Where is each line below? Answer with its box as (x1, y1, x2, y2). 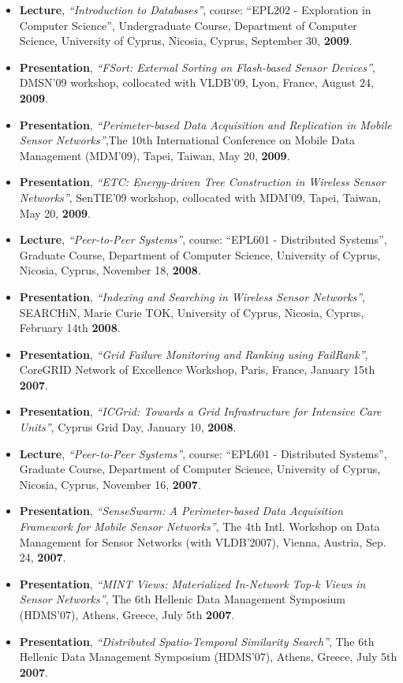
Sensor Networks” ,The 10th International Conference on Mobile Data (19, 132, 356, 148)
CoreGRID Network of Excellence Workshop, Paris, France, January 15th (19, 361, 375, 378)
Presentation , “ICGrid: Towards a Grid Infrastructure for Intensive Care (19, 403, 382, 420)
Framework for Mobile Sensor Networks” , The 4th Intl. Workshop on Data (19, 518, 380, 535)
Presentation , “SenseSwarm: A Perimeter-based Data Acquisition (19, 502, 343, 519)
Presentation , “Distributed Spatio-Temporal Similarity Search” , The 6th (19, 633, 375, 649)
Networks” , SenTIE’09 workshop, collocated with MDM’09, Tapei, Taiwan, (19, 188, 381, 205)
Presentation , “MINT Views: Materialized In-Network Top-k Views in (19, 575, 366, 592)
